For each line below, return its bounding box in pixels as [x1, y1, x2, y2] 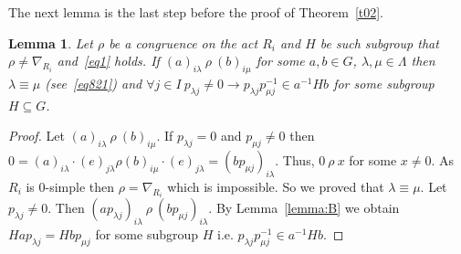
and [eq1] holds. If [57, 51, 160, 70]
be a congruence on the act [109, 33, 258, 52]
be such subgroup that [320, 33, 439, 52]
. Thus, [275, 151, 315, 170]
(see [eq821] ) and [45, 73, 142, 92]
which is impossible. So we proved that [167, 176, 384, 196]
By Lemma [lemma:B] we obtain [215, 198, 400, 217]
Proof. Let [8, 126, 65, 145]
